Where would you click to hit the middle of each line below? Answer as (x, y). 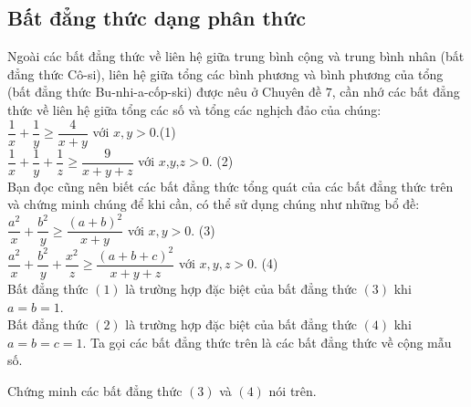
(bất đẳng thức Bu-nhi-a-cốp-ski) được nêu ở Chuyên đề (165, 92)
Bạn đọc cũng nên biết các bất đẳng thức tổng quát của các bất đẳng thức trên (230, 186)
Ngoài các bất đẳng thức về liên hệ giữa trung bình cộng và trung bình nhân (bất (236, 56)
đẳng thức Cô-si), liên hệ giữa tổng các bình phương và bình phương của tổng (225, 73)
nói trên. (293, 390)
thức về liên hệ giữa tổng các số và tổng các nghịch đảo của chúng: (194, 109)
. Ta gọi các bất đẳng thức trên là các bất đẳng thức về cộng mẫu (267, 342)
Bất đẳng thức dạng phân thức (157, 18)
